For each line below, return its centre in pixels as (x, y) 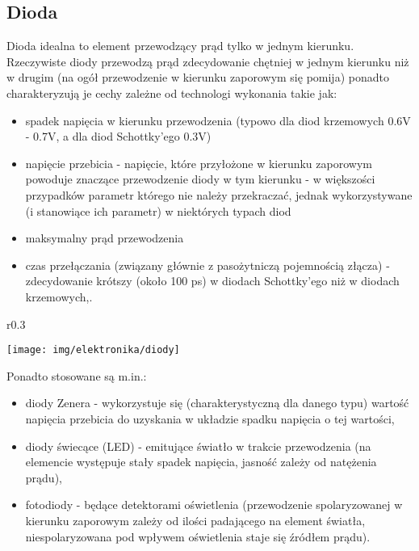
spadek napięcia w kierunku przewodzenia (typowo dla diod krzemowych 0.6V (218, 120)
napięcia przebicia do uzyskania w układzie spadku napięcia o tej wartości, (210, 418)
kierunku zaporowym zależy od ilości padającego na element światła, (195, 520)
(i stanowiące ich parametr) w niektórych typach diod (158, 210)
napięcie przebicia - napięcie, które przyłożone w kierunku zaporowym (199, 163)
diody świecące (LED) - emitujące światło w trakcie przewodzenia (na (198, 446)
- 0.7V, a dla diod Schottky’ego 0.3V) (118, 136)
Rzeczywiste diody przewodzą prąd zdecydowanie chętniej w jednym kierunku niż (208, 61)
